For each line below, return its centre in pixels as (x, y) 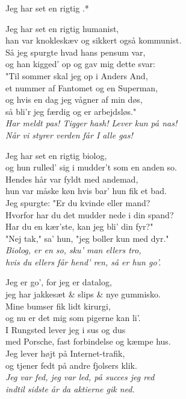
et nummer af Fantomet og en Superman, (82, 87)
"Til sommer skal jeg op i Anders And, (77, 75)
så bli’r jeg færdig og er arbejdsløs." (71, 111)
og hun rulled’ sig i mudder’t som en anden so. (91, 167)
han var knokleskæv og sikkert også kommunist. (94, 40)
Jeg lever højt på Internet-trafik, (65, 353)
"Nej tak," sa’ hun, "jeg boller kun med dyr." (87, 238)
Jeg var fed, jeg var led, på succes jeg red (80, 377)
